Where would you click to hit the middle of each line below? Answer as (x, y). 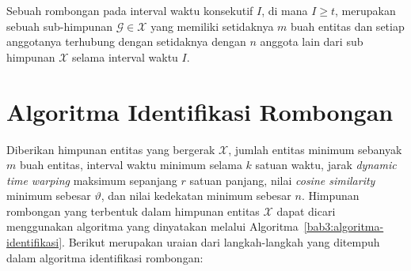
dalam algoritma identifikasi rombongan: (105, 257)
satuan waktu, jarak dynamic (326, 165)
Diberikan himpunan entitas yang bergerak (111, 149)
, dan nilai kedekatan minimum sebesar (196, 196)
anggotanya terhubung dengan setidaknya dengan (126, 41)
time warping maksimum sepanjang (92, 180)
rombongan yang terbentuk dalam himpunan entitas (133, 211)
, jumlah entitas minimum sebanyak (315, 149)
